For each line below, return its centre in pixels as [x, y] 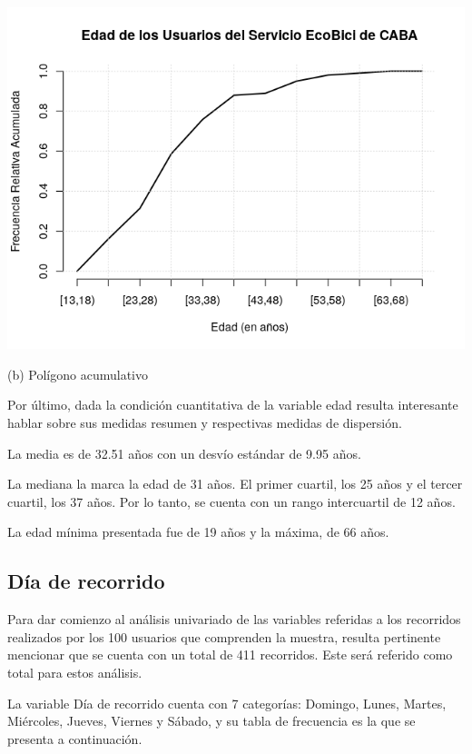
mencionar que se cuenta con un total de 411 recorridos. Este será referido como [230, 655]
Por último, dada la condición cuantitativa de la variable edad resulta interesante [233, 405]
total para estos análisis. [75, 672]
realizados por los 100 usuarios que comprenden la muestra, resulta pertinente [224, 636]
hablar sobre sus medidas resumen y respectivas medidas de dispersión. [205, 423]
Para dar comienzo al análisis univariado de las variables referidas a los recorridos [234, 619]
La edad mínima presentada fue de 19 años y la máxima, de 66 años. [198, 532]
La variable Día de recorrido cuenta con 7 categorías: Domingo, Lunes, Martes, [227, 703]
